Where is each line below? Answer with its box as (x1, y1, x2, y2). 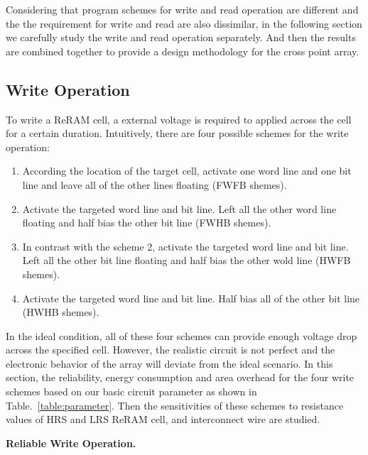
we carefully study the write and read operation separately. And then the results (6, 30, 356, 45)
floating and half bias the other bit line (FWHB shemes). (22, 215, 271, 230)
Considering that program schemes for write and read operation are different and (6, 2, 359, 16)
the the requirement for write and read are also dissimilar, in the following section (6, 16, 362, 31)
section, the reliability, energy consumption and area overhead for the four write (6, 370, 355, 385)
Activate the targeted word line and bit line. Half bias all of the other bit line (22, 290, 360, 305)
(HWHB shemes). (22, 305, 99, 319)
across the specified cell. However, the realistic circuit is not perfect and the (6, 342, 335, 357)
